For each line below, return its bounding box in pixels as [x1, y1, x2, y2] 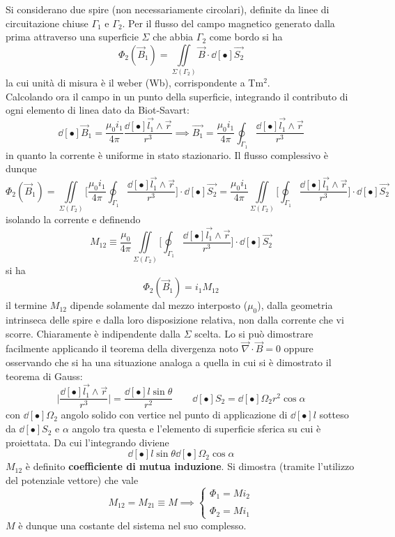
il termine [6, 298, 47, 312]
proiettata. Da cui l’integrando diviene [6, 434, 169, 449]
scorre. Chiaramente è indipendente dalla [6, 326, 181, 340]
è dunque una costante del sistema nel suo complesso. [18, 517, 247, 532]
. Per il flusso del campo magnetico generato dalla [122, 15, 335, 30]
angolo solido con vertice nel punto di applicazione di [61, 407, 288, 422]
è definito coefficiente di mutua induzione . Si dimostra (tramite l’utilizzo [25, 459, 355, 474]
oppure [284, 341, 313, 356]
